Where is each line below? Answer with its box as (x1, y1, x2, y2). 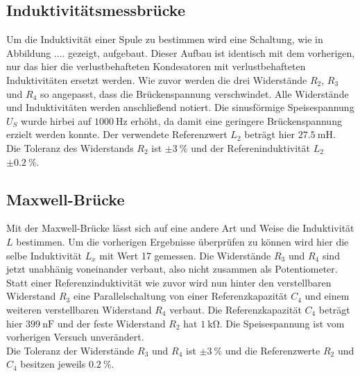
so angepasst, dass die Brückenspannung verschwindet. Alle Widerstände (40, 86, 349, 101)
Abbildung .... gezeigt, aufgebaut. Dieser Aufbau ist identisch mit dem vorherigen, (6, 45, 355, 60)
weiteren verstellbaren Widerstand (6, 302, 152, 316)
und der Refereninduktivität (191, 140, 310, 155)
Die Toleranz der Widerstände (6, 343, 135, 357)
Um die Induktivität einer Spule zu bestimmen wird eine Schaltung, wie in (6, 32, 323, 46)
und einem (305, 289, 350, 303)
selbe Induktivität (6, 248, 82, 262)
